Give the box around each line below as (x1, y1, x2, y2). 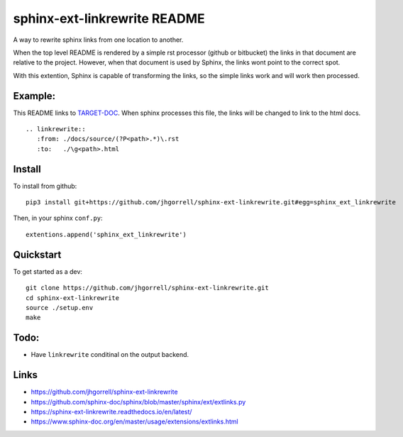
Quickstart (13, 248, 62, 260)
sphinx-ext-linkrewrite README (13, 11, 205, 26)
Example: (13, 89, 56, 102)
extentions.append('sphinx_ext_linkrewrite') (26, 231, 187, 238)
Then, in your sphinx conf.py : (13, 214, 103, 223)
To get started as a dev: (13, 267, 83, 276)
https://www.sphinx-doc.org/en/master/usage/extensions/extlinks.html (31, 417, 238, 426)
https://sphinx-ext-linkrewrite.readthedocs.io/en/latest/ (31, 407, 192, 416)
